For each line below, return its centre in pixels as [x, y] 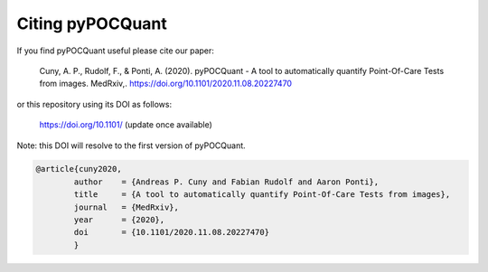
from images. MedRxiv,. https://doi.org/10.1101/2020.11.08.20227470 [166, 84]
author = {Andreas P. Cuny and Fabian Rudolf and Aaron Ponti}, [226, 182]
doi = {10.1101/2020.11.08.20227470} [172, 232]
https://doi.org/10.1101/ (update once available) [126, 125]
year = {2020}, [119, 220]
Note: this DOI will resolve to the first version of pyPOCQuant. [131, 145]
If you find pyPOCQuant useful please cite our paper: [115, 51]
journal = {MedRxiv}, [127, 207]
